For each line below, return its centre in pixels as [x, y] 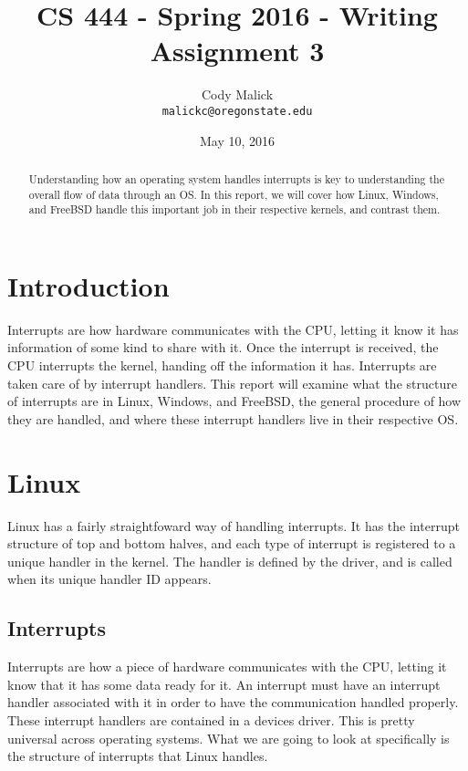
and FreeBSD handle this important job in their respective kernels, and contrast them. [234, 209]
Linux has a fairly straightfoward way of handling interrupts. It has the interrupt [234, 525]
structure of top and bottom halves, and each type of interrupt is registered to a [232, 543]
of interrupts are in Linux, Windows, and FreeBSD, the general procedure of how [234, 401]
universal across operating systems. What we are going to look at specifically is [229, 738]
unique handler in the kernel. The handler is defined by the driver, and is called [230, 561]
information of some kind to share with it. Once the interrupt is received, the [223, 347]
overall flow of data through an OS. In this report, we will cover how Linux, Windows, [234, 194]
